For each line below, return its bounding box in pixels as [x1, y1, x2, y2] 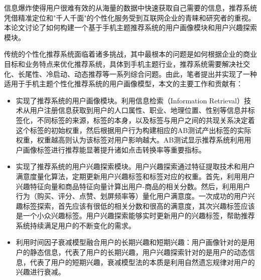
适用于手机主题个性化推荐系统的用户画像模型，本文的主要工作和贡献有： [4, 78, 243, 89]
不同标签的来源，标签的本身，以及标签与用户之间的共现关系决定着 [37, 114, 255, 125]
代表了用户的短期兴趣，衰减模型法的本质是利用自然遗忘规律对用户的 [30, 256, 255, 267]
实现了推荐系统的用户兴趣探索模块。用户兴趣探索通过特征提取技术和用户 [16, 161, 255, 172]
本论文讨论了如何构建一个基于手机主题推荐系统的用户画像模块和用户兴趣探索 [4, 22, 257, 33]
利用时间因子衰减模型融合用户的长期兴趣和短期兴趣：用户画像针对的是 [16, 237, 248, 247]
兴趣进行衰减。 [16, 266, 65, 277]
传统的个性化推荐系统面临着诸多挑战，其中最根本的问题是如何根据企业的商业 [4, 49, 257, 59]
